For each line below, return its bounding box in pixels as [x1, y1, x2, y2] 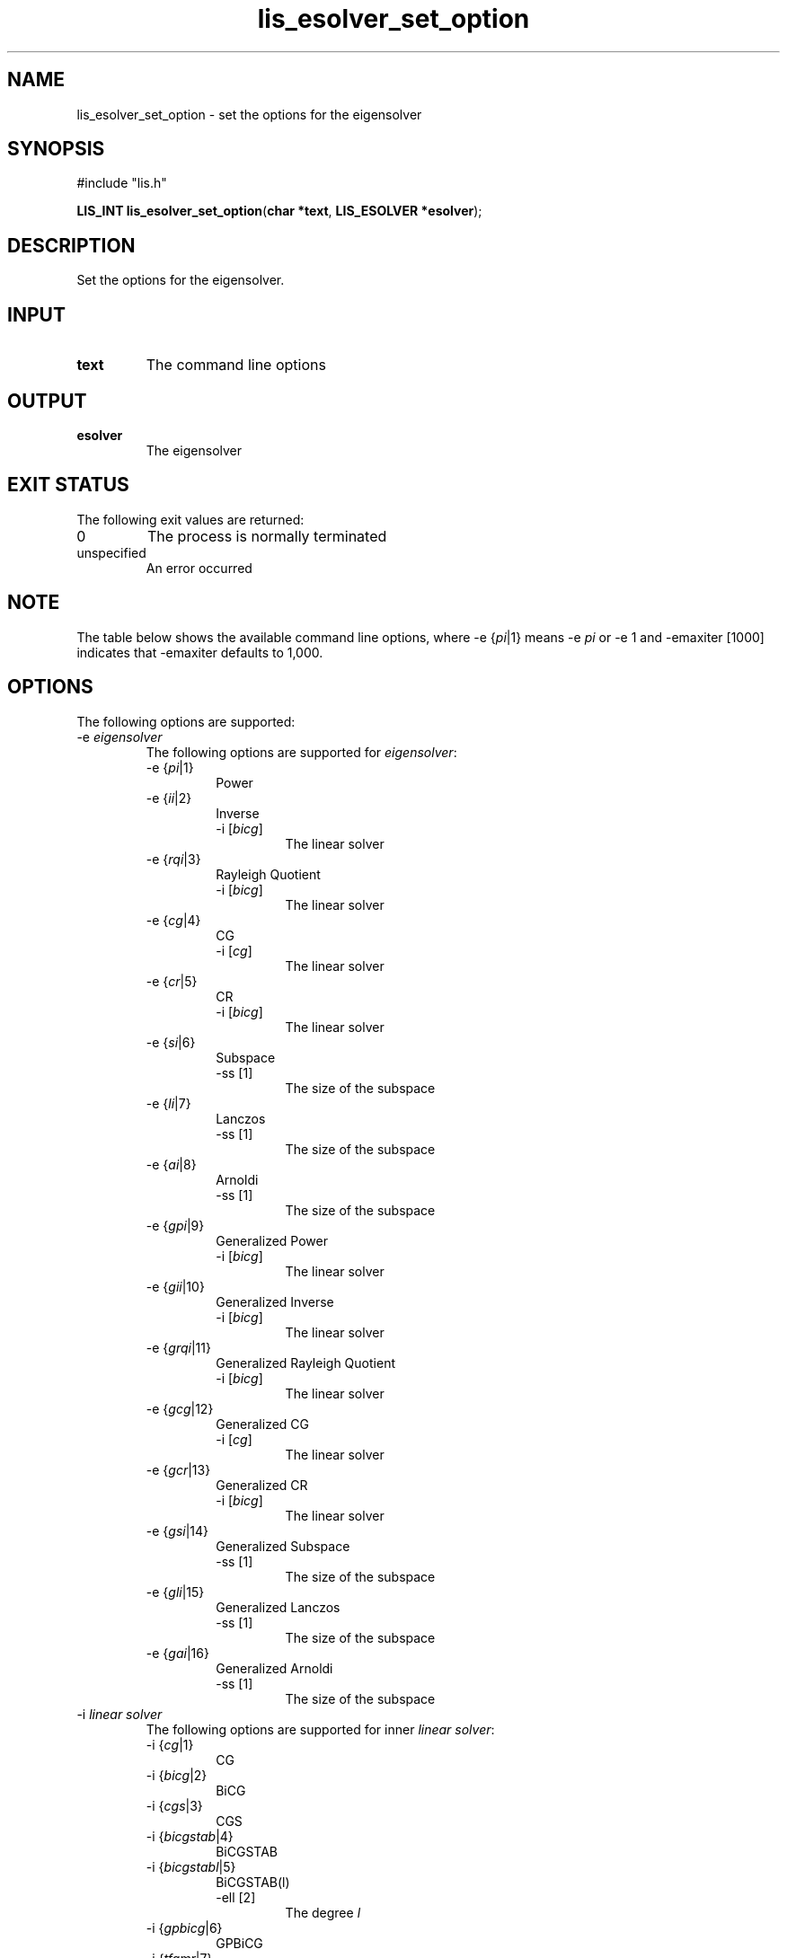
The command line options [146, 356, 326, 375]
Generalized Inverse [216, 1293, 334, 1310]
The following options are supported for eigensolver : [146, 744, 457, 760]
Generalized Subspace [216, 1538, 350, 1554]
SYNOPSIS [7, 137, 105, 161]
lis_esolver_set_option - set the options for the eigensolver [76, 106, 422, 122]
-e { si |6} [146, 1034, 196, 1050]
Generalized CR [216, 1477, 308, 1493]
